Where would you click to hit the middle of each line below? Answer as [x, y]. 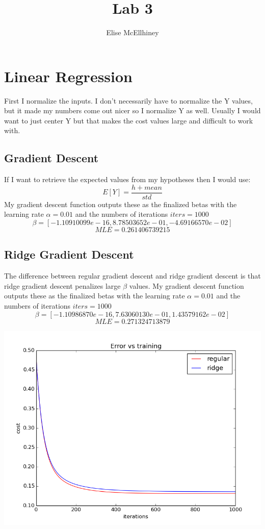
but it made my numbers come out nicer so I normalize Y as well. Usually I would [132, 110]
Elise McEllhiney [132, 32]
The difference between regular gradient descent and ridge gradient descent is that [132, 276]
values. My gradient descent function [187, 285]
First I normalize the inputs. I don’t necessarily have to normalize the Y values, [128, 100]
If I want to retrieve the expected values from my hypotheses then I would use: [127, 179]
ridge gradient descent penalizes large [62, 285]
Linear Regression [69, 76]
